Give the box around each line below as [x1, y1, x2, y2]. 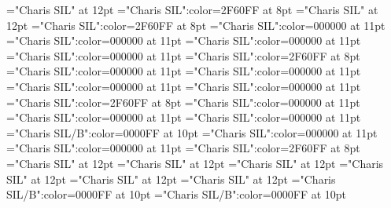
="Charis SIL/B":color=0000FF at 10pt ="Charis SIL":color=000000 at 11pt [6, 124, 378, 140]
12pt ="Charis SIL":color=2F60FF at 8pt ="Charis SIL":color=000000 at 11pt [6, 16, 385, 33]
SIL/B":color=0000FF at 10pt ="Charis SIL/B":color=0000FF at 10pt [6, 186, 347, 203]
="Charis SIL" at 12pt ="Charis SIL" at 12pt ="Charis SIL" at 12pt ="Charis [6, 155, 384, 171]
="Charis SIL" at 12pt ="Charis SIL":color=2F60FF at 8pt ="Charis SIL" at [6, 2, 378, 17]
